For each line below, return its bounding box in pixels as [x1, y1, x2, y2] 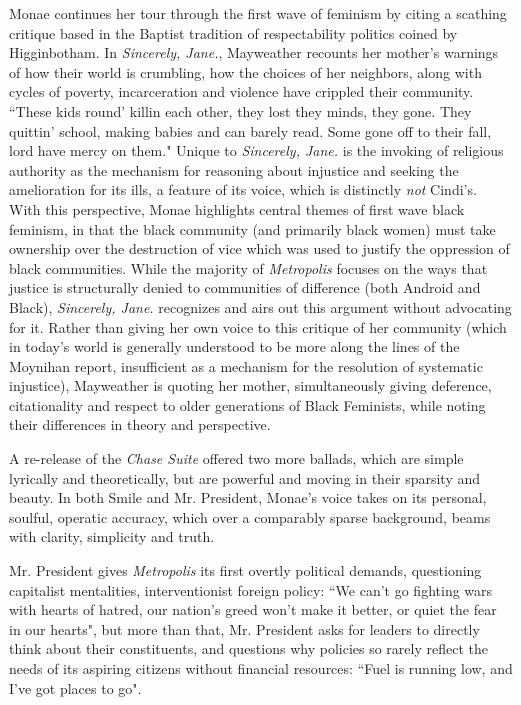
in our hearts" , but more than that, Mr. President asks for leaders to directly [9, 618, 480, 639]
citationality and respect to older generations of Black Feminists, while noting [9, 394, 486, 415]
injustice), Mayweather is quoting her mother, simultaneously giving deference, [9, 375, 492, 396]
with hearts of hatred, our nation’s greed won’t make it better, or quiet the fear [9, 599, 497, 620]
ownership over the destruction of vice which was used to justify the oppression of [9, 238, 510, 259]
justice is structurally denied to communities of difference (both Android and [9, 277, 481, 298]
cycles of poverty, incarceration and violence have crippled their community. [9, 81, 474, 102]
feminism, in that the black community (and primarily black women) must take [9, 218, 496, 239]
